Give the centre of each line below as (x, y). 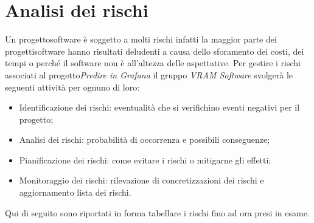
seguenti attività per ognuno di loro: (72, 87)
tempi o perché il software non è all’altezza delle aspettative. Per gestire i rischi (153, 63)
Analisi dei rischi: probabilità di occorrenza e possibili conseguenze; (145, 139)
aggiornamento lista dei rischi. (75, 192)
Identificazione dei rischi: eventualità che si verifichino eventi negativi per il (159, 107)
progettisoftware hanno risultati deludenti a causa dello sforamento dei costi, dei (155, 51)
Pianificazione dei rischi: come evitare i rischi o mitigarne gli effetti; (145, 160)
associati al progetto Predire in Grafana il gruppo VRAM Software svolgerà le (149, 74)
